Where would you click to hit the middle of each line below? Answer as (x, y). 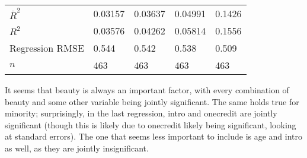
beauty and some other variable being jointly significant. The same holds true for (152, 101)
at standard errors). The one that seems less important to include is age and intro (154, 136)
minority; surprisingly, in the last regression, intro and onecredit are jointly (141, 113)
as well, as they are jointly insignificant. (77, 148)
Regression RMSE (47, 48)
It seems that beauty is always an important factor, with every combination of (147, 90)
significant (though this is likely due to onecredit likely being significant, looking (151, 124)
